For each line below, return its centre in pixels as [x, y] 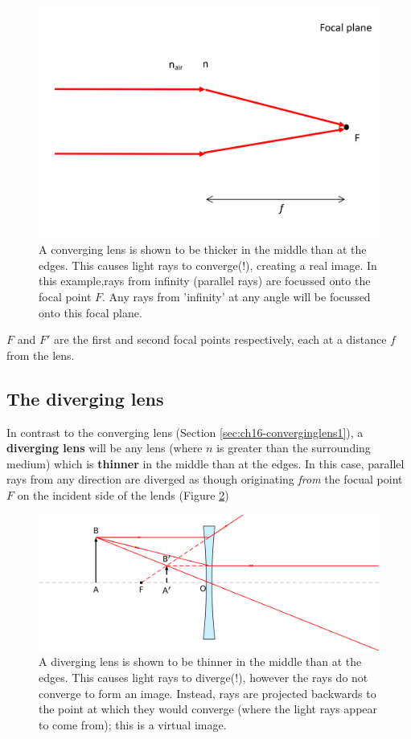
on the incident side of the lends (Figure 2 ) [123, 494]
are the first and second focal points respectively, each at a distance [220, 339]
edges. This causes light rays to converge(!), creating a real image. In [208, 265]
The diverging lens [85, 398]
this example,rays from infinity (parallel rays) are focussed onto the [205, 281]
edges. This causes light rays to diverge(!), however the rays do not [203, 678]
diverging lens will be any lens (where [105, 448]
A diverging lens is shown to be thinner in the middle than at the [200, 661]
